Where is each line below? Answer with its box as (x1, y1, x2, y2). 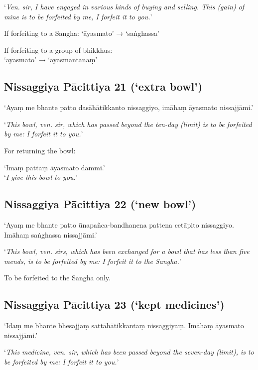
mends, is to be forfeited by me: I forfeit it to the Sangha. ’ (4, 255, 181, 266)
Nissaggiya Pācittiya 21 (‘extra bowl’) (4, 79, 203, 94)
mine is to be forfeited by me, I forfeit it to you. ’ (4, 11, 152, 21)
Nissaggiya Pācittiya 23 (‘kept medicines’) (4, 297, 225, 312)
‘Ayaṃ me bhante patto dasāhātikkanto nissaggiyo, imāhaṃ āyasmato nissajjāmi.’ (4, 102, 254, 113)
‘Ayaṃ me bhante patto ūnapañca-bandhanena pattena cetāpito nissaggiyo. (4, 219, 234, 230)
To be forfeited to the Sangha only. (4, 272, 111, 283)
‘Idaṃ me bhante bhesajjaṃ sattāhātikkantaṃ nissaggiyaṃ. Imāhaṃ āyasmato (4, 320, 244, 331)
